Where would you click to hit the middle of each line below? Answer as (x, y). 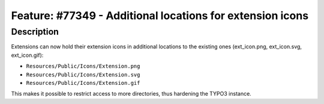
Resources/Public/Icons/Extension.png (83, 66)
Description (35, 32)
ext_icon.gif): (27, 55)
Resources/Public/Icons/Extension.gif (83, 83)
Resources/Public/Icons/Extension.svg (83, 74)
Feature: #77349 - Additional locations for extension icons (160, 16)
